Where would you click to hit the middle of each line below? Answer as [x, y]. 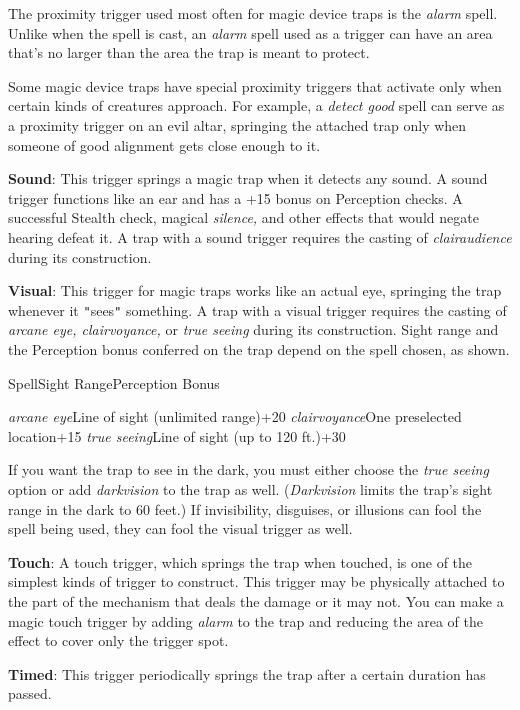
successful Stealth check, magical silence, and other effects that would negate [243, 217]
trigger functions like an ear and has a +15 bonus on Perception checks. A [235, 197]
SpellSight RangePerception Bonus [114, 382]
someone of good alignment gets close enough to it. [164, 144]
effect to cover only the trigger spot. [118, 640]
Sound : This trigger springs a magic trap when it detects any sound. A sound [248, 178]
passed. [30, 693]
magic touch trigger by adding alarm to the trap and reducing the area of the [245, 620]
